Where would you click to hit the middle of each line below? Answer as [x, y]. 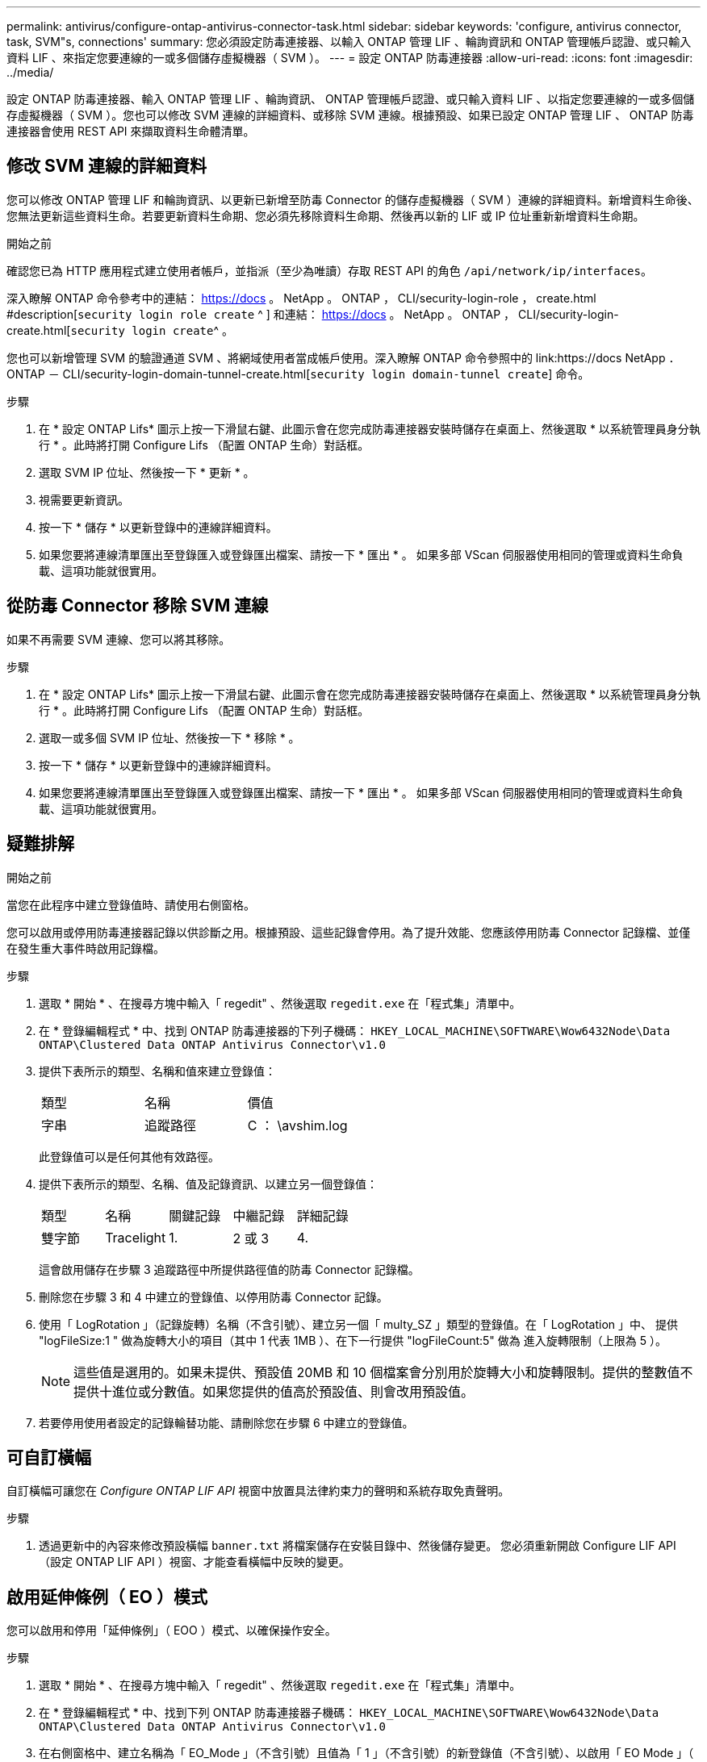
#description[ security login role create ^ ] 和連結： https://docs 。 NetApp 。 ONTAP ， [261, 314]
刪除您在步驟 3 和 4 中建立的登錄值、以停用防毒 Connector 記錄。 [213, 1296]
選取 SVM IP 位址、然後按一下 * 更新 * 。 [147, 472]
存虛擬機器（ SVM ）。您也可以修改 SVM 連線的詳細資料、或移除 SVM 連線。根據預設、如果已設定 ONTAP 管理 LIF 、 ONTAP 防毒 [350, 115]
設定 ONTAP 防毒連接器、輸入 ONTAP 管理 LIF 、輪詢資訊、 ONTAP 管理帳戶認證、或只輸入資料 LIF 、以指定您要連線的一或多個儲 [351, 99]
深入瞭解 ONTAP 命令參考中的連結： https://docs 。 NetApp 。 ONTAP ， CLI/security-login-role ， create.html [301, 298]
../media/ [30, 72]
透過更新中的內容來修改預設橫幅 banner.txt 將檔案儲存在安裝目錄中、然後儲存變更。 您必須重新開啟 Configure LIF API [358, 1546]
